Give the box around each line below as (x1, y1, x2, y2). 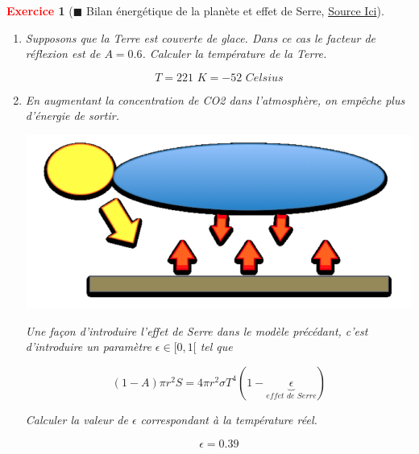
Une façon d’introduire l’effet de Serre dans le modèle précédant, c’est (25, 322, 368, 339)
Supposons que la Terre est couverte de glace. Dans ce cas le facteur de (25, 29, 376, 46)
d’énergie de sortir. (25, 107, 119, 124)
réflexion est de (25, 45, 101, 62)
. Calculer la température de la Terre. (142, 45, 327, 62)
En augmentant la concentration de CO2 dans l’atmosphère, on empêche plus (25, 91, 405, 108)
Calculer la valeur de (25, 411, 128, 427)
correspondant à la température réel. (140, 411, 317, 427)
